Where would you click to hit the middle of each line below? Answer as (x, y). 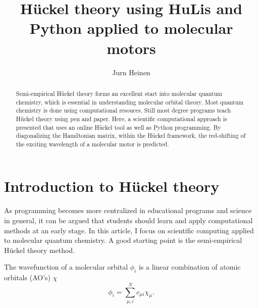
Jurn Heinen (131, 72)
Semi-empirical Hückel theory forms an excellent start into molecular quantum (119, 93)
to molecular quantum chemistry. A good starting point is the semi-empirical (123, 240)
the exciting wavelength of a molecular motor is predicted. (92, 144)
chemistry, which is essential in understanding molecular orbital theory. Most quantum (130, 102)
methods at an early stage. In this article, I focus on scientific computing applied (129, 230)
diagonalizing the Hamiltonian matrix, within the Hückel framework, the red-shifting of (131, 136)
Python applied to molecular (131, 28)
